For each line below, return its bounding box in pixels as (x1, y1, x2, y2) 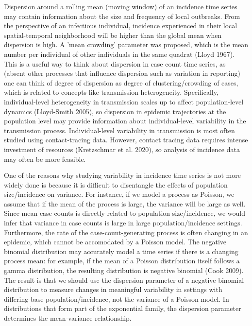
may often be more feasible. (4, 154, 86, 164)
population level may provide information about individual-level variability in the (4, 116, 246, 126)
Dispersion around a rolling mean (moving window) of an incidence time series (4, 1, 237, 11)
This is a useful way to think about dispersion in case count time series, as (4, 58, 226, 69)
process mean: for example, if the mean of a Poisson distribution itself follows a (4, 256, 240, 266)
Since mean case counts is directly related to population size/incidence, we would (4, 208, 245, 218)
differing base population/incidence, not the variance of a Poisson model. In (4, 293, 229, 304)
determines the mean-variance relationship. (4, 313, 132, 323)
